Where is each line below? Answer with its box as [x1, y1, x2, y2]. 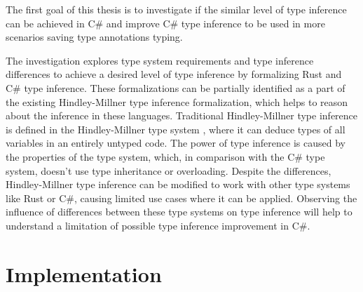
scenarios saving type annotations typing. [6, 29, 183, 44]
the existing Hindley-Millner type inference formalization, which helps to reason [6, 94, 348, 109]
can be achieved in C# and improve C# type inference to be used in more [6, 15, 325, 30]
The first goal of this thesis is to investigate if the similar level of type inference [6, 2, 347, 16]
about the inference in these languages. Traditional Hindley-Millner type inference [6, 108, 358, 123]
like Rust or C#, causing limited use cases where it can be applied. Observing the [6, 190, 357, 205]
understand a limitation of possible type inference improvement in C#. [6, 218, 310, 232]
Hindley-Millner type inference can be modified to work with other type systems [6, 177, 350, 192]
